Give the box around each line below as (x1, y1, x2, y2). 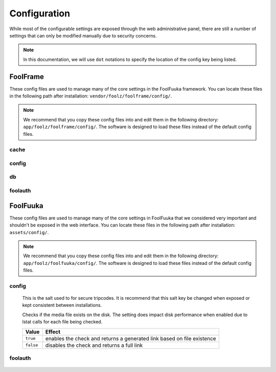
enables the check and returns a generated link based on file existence (45, 335, 217, 342)
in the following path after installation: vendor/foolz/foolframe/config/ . (9, 93, 172, 99)
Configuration (9, 8, 71, 19)
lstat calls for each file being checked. (22, 319, 103, 325)
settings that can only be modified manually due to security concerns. (9, 32, 157, 38)
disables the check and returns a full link (45, 341, 143, 348)
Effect (45, 328, 61, 335)
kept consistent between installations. (22, 302, 102, 308)
